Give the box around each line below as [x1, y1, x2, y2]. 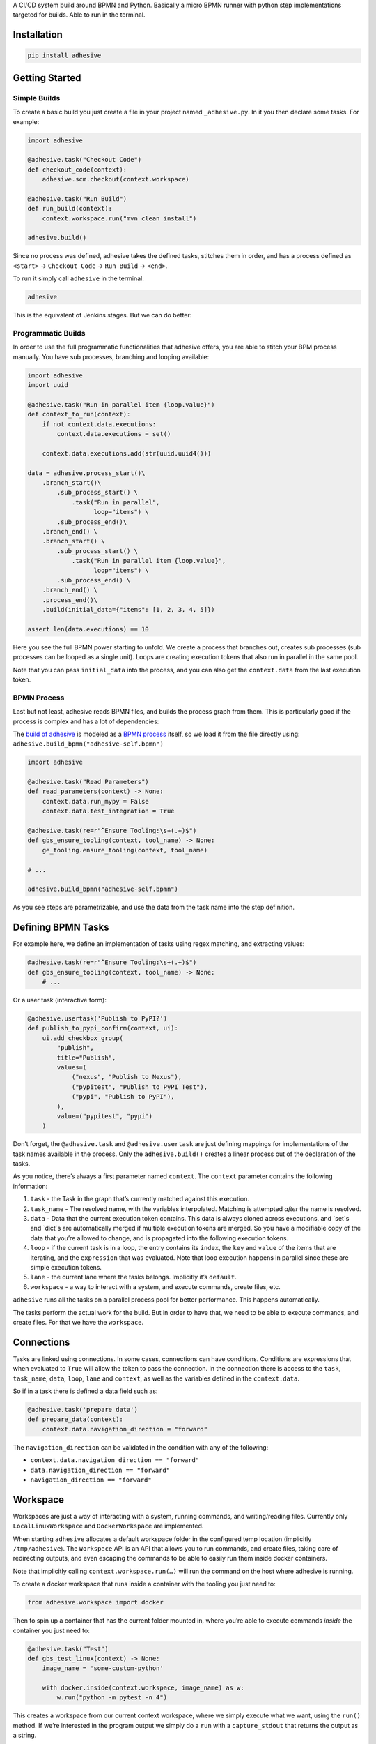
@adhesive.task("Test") [27, 1645, 109, 1653]
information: [13, 1182, 48, 1190]
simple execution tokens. [30, 1263, 102, 1271]
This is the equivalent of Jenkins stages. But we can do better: [13, 311, 192, 320]
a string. [13, 1731, 37, 1740]
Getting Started [13, 72, 81, 84]
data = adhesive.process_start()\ [27, 469, 146, 477]
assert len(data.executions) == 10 [27, 625, 149, 633]
